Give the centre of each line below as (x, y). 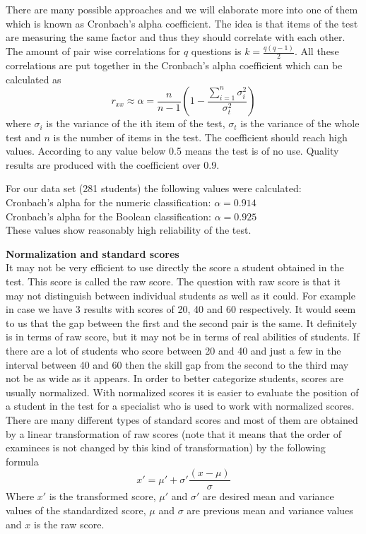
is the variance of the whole (300, 123)
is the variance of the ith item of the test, (136, 123)
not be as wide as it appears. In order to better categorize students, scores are (175, 378)
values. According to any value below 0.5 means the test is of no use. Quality (172, 151)
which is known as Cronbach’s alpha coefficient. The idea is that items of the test (182, 23)
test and (23, 137)
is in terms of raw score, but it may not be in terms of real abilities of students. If (183, 337)
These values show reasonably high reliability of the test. (129, 230)
